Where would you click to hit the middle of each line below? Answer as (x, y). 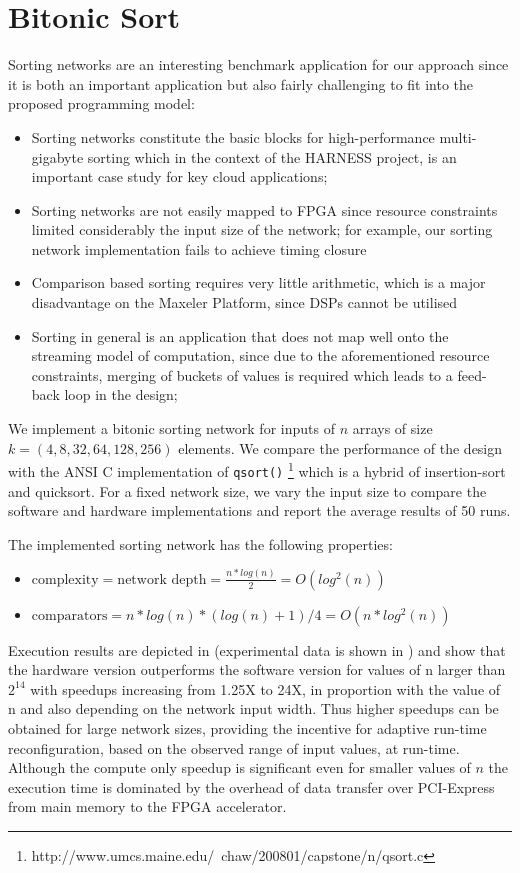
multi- (458, 136)
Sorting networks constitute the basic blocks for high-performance (233, 136)
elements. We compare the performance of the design (340, 447)
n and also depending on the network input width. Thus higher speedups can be (253, 708)
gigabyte (57, 156)
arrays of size (392, 428)
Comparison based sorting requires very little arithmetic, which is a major (258, 282)
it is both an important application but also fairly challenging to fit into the (241, 83)
